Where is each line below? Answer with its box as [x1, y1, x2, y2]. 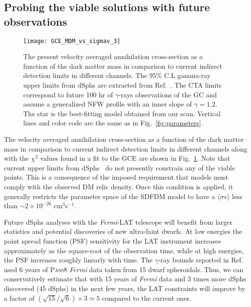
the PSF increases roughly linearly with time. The [4, 255, 153, 265]
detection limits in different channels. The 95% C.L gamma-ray [23, 70, 211, 80]
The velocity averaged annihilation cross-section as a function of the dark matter [4, 134, 244, 144]
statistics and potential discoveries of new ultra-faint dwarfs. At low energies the [4, 226, 242, 236]
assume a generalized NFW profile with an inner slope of [23, 99, 192, 109]
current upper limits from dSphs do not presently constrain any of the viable [4, 162, 235, 172]
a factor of [4, 292, 35, 303]
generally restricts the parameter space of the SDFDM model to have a [4, 191, 215, 201]
